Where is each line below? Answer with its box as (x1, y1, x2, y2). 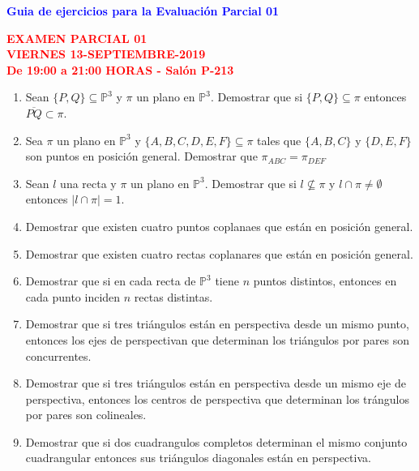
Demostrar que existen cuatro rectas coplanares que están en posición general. (25, 245, 413, 262)
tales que (257, 131, 301, 148)
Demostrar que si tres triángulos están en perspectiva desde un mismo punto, (25, 315, 409, 332)
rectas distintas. (134, 288, 213, 305)
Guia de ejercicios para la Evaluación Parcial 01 (6, 2, 280, 19)
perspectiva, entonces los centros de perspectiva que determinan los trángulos (25, 390, 409, 407)
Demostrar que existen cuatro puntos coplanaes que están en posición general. (25, 217, 413, 234)
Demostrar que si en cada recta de (25, 272, 196, 289)
